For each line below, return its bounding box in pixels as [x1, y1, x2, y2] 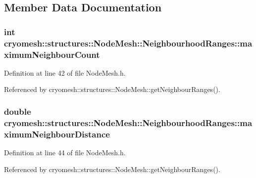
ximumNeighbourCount [4, 48, 100, 60]
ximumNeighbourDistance [4, 128, 110, 140]
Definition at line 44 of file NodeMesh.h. [4, 147, 126, 158]
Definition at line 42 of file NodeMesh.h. [4, 67, 126, 78]
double [4, 105, 31, 117]
